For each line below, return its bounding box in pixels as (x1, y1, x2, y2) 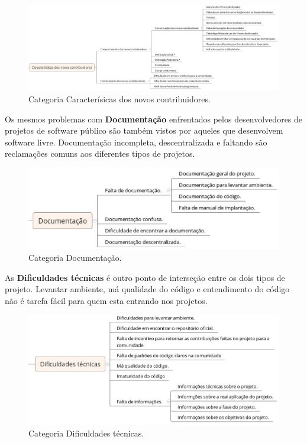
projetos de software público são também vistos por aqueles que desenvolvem (5, 124, 283, 137)
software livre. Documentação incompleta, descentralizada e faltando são (5, 135, 267, 148)
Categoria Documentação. (28, 251, 122, 263)
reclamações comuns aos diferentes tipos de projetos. (5, 147, 195, 160)
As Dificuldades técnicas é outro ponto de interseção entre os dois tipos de (5, 271, 285, 283)
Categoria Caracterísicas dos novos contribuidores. (28, 92, 211, 105)
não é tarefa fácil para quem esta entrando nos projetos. (5, 294, 208, 306)
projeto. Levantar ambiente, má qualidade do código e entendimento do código (5, 283, 290, 295)
